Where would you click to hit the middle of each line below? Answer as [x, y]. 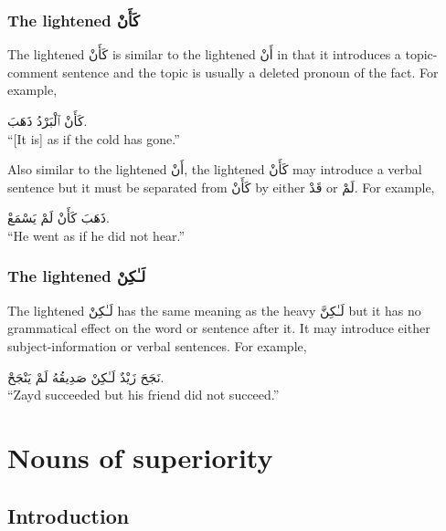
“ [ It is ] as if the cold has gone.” [94, 138]
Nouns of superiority [140, 457]
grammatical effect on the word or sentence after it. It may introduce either [219, 328]
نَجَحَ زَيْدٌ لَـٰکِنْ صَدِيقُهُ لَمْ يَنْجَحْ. [86, 376]
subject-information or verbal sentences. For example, [157, 345]
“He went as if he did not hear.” [96, 235]
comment [33, 72]
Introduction [69, 515]
